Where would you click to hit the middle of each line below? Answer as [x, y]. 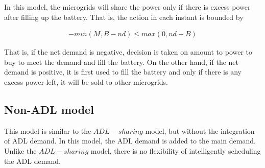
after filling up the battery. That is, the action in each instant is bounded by [124, 17]
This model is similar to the [48, 130]
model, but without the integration [200, 130]
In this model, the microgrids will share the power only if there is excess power [127, 7]
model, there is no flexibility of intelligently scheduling [176, 150]
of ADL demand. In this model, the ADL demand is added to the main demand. [130, 141]
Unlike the [20, 150]
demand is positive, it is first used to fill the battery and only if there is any [123, 72]
